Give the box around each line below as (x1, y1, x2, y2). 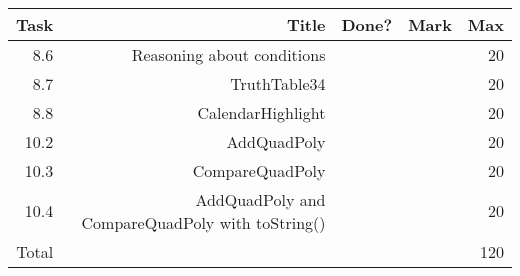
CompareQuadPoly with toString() (81, 210, 326, 234)
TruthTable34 (230, 71, 326, 95)
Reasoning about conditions (131, 42, 326, 66)
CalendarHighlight (197, 100, 326, 124)
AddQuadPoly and (195, 187, 326, 211)
